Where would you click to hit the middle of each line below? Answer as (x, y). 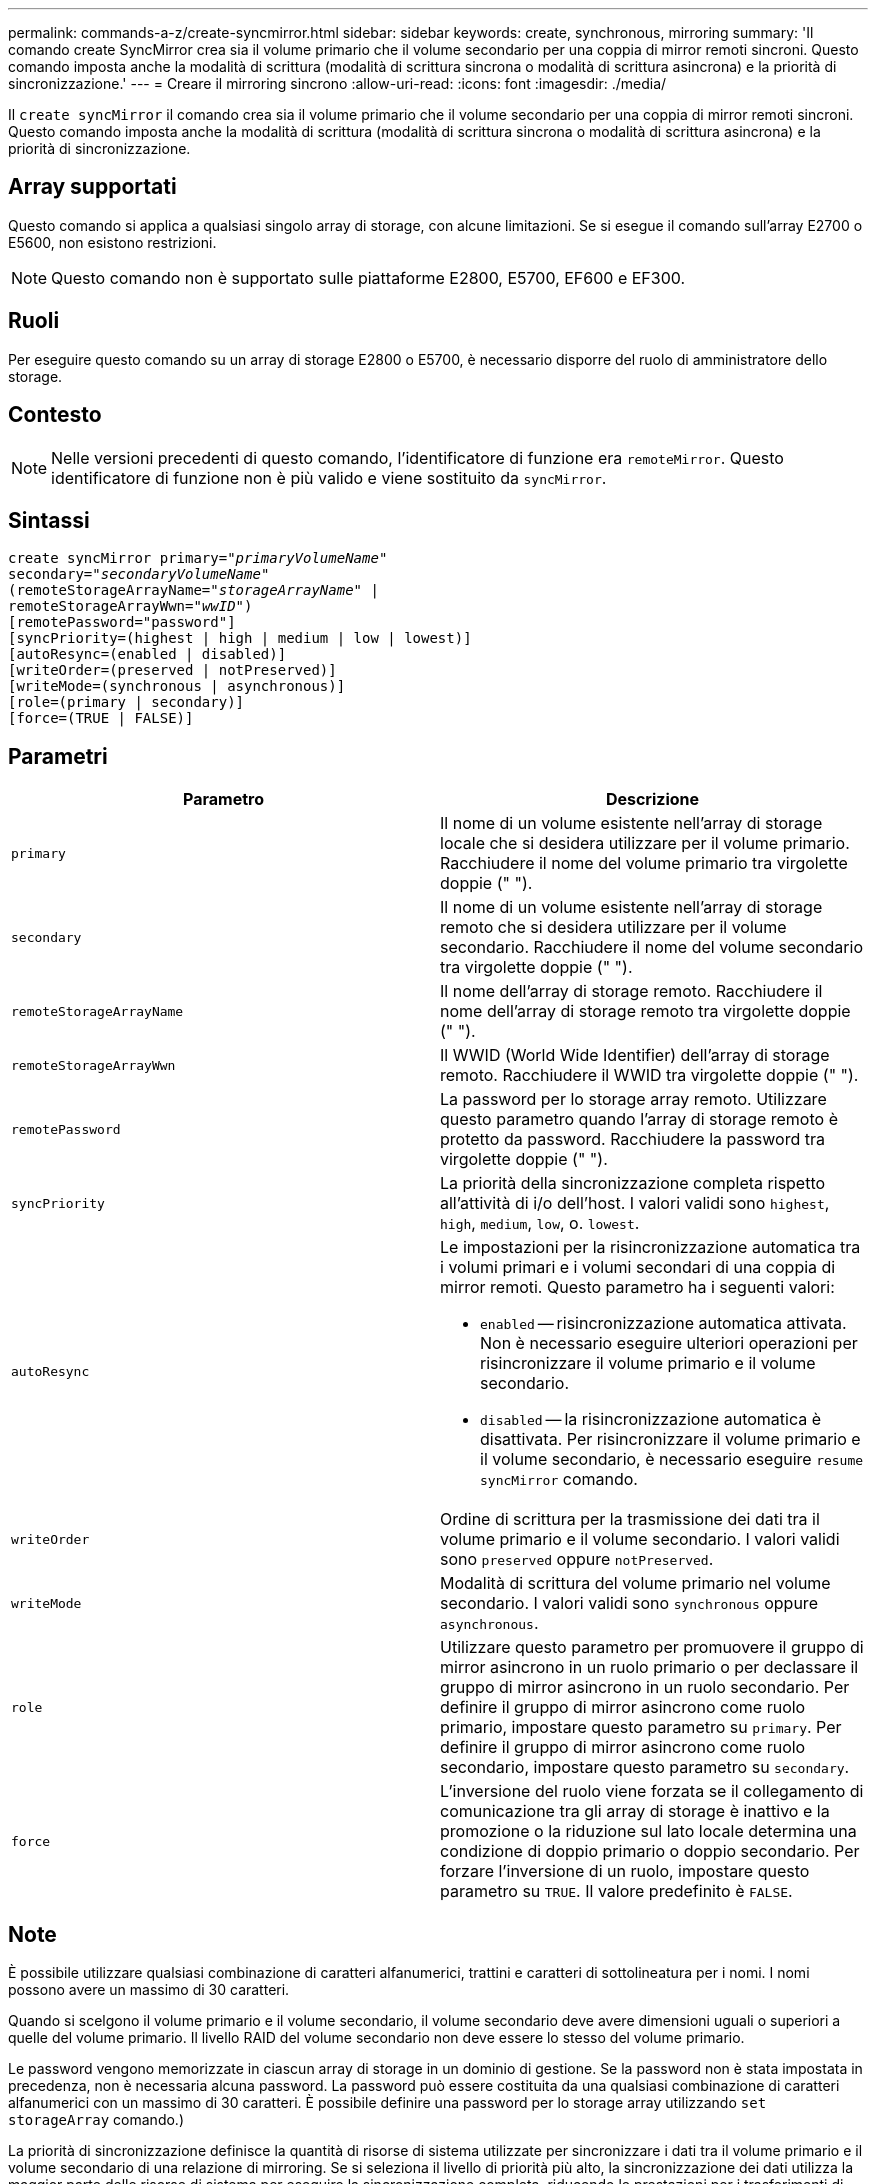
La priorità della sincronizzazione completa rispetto (633, 1183)
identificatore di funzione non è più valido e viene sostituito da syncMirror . (329, 477)
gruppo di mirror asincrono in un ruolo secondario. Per (645, 1687)
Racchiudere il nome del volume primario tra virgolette (644, 863)
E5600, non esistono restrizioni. (112, 242)
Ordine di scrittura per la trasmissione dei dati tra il (630, 1519)
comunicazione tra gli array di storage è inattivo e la (635, 1811)
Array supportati (92, 187)
